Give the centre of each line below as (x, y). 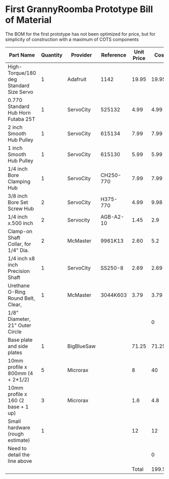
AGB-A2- (112, 217)
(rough (16, 434)
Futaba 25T (21, 119)
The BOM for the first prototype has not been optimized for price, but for (80, 34)
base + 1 (18, 406)
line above (20, 461)
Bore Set (18, 202)
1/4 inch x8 (21, 258)
